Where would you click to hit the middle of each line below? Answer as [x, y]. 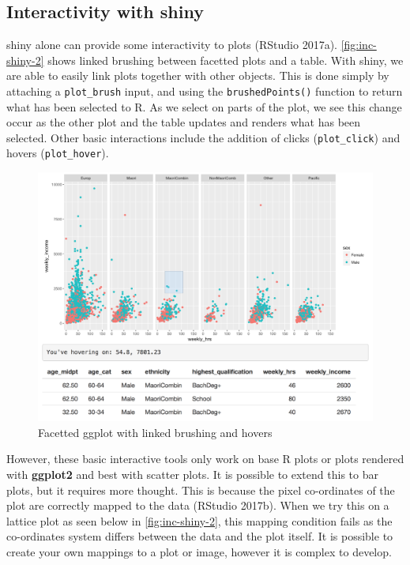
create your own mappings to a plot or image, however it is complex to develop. [199, 551]
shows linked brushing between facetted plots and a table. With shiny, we [226, 60]
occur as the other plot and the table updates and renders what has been [184, 122]
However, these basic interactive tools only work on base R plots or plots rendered [205, 459]
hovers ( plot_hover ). [58, 153]
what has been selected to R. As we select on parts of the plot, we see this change [204, 106]
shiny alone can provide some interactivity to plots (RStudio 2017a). [172, 45]
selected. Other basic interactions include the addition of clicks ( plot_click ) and [203, 137]
